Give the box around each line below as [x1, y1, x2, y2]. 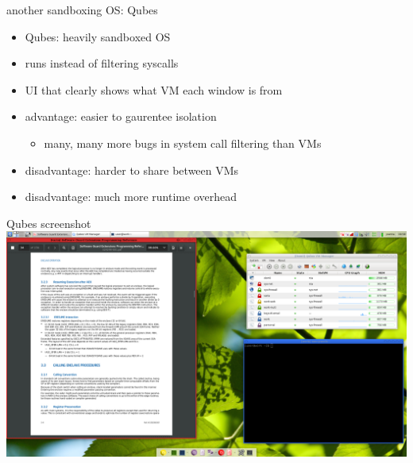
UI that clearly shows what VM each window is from [25, 81, 283, 98]
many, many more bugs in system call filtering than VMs [44, 134, 322, 151]
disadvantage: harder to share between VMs [25, 161, 239, 178]
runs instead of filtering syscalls [25, 55, 179, 71]
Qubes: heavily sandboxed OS [25, 28, 171, 44]
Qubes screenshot [6, 214, 91, 231]
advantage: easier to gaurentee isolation [25, 108, 217, 125]
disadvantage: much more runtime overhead [25, 188, 237, 205]
